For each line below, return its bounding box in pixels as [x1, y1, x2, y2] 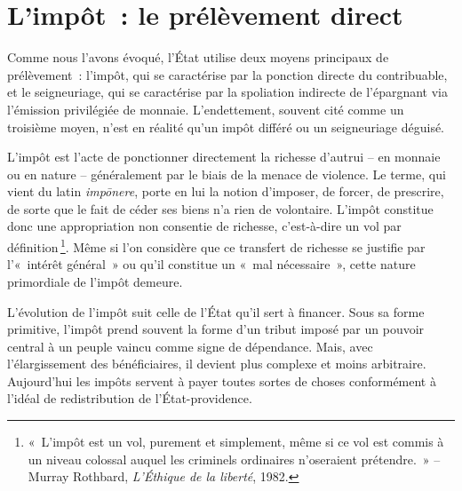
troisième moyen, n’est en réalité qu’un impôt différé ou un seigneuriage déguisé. [7, 117, 444, 136]
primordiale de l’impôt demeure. [7, 272, 183, 290]
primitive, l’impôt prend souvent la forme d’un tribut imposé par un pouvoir [7, 320, 425, 338]
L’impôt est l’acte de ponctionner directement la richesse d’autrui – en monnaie [7, 147, 441, 166]
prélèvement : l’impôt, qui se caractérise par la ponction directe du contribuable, [7, 65, 448, 83]
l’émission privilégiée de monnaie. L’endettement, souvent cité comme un [7, 99, 404, 118]
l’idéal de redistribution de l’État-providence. [7, 389, 252, 408]
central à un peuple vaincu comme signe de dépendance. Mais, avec [7, 337, 373, 355]
